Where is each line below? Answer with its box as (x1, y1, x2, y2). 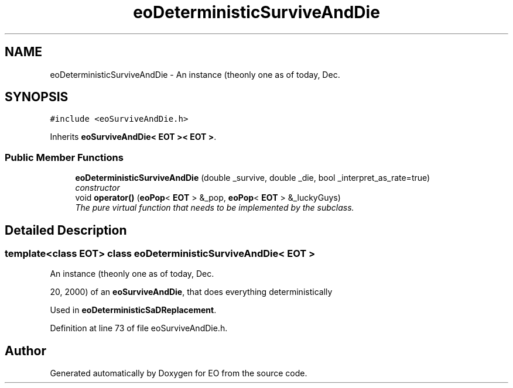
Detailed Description (5, 222, 127, 238)
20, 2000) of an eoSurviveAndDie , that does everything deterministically (50, 287, 333, 297)
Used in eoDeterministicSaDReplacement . (50, 305, 217, 315)
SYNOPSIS (5, 90, 69, 105)
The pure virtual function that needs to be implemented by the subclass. (75, 202, 354, 213)
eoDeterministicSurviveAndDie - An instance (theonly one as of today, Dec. (50, 69, 340, 80)
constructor (75, 183, 120, 193)
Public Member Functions (5, 151, 124, 163)
